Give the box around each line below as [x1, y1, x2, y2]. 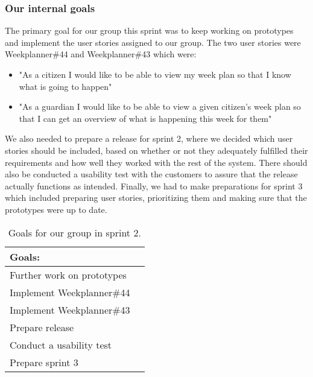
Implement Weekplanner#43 [10, 302, 130, 317]
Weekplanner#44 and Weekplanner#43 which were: [5, 48, 197, 60]
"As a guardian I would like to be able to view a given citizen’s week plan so [19, 100, 301, 113]
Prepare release [10, 320, 74, 334]
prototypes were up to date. [5, 203, 107, 215]
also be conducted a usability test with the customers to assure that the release [5, 168, 298, 180]
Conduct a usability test [10, 337, 112, 352]
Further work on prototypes [10, 267, 127, 282]
